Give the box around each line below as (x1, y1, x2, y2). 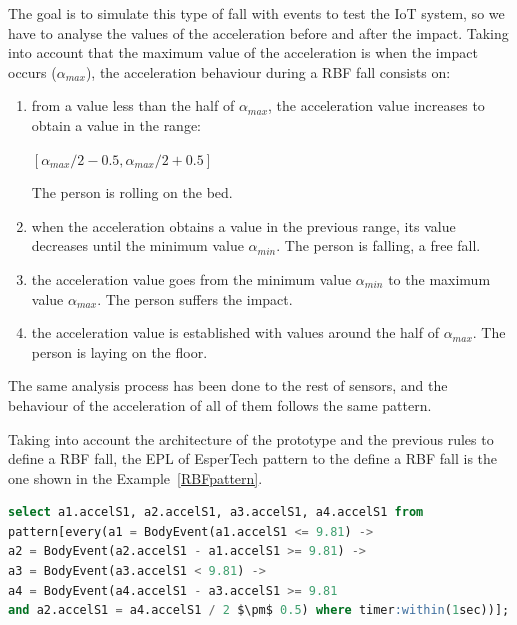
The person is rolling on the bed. (31, 182, 233, 203)
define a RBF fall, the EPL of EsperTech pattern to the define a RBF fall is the (8, 448, 498, 469)
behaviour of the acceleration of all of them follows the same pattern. (8, 394, 432, 415)
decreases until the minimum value (31, 235, 244, 256)
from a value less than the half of (31, 95, 235, 116)
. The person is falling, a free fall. (276, 235, 481, 256)
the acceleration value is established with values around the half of (31, 322, 439, 343)
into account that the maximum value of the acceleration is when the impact (8, 42, 478, 63)
